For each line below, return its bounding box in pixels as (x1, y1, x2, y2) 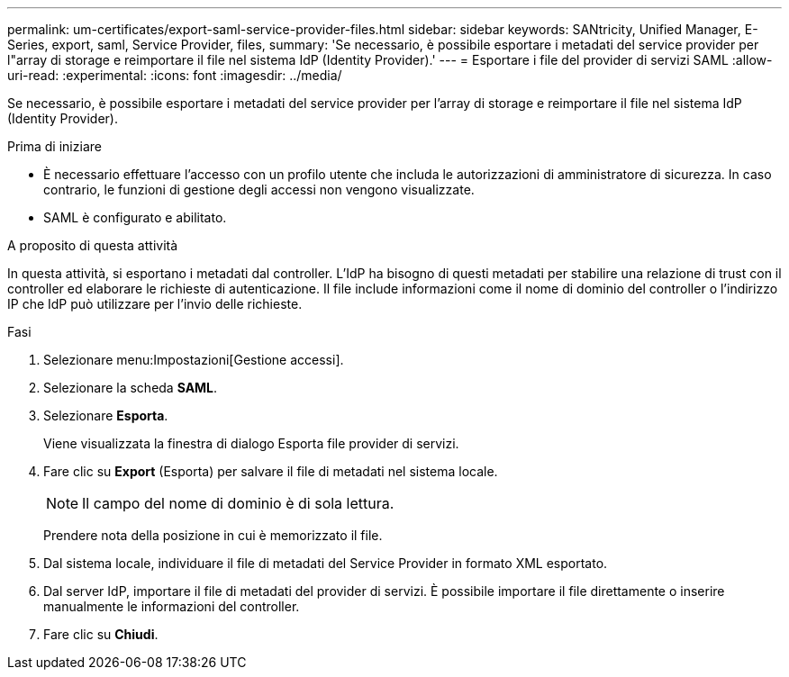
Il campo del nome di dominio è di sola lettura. (82, 494, 394, 512)
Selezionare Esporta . (43, 408, 168, 423)
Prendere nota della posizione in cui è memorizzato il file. (43, 528, 383, 543)
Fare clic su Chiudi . (43, 627, 159, 642)
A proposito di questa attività (7, 238, 178, 253)
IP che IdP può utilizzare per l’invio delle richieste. (7, 296, 303, 311)
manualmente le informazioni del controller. (43, 599, 300, 614)
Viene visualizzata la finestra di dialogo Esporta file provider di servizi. (43, 436, 459, 451)
